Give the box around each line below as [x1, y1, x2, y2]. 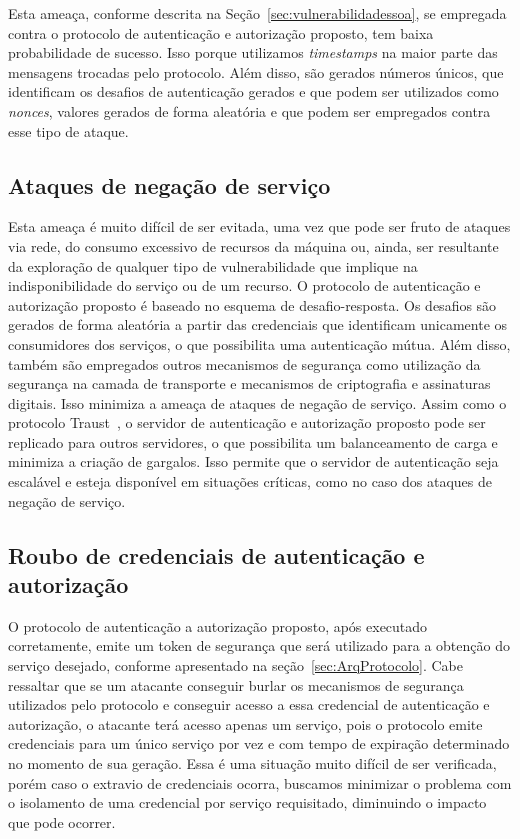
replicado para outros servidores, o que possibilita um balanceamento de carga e [8, 431, 498, 452]
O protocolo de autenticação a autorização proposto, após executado [8, 615, 428, 636]
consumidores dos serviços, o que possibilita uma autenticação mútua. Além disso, [8, 333, 511, 354]
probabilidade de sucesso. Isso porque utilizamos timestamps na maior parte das [8, 42, 498, 63]
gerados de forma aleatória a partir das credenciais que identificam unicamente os [8, 314, 508, 335]
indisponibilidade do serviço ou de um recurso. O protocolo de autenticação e [8, 275, 481, 296]
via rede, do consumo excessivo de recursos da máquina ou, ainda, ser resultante [8, 235, 499, 256]
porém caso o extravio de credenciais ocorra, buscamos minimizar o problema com [8, 772, 512, 793]
